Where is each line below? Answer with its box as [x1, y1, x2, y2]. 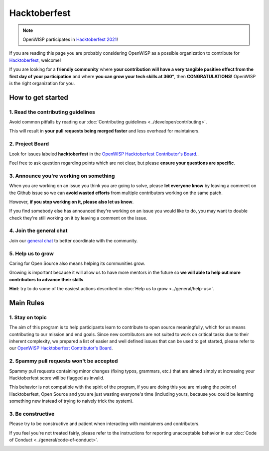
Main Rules [9, 299, 45, 307]
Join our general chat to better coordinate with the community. [9, 237, 138, 243]
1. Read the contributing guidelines [9, 109, 96, 115]
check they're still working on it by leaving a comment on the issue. [9, 215, 147, 221]
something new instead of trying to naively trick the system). [9, 398, 134, 404]
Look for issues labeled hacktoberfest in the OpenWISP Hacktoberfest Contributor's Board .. [9, 151, 199, 157]
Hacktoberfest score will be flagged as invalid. [9, 375, 105, 381]
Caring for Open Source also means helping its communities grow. [9, 260, 145, 266]
